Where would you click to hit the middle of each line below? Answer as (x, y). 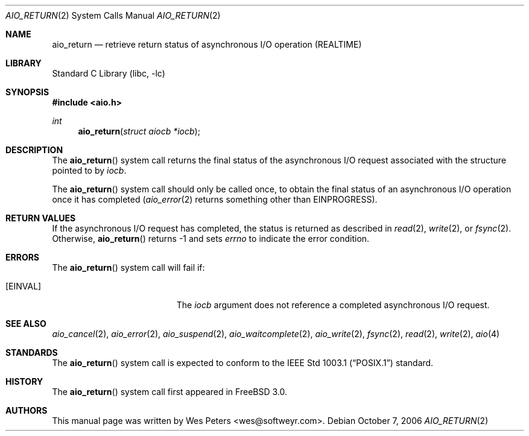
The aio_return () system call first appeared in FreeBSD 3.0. (169, 392)
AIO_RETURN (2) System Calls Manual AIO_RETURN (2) (113, 15)
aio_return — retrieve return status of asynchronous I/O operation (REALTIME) (207, 44)
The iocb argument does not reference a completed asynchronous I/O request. (333, 305)
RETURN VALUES (41, 218)
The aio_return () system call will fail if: (128, 267)
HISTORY (24, 381)
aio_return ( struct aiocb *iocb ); (139, 131)
